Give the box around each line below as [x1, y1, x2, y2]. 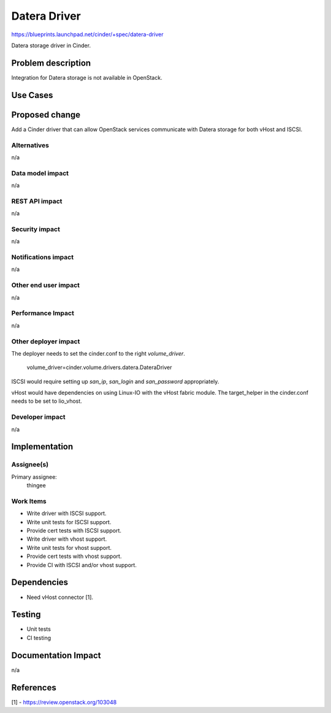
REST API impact [11, 197, 63, 205]
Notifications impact [11, 253, 74, 262]
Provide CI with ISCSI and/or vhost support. [26, 561, 137, 568]
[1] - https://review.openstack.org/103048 [11, 698, 117, 706]
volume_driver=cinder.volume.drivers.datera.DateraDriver [26, 364, 172, 371]
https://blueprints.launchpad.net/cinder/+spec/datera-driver [11, 31, 164, 38]
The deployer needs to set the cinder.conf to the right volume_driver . [11, 349, 185, 357]
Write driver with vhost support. [26, 535, 107, 543]
